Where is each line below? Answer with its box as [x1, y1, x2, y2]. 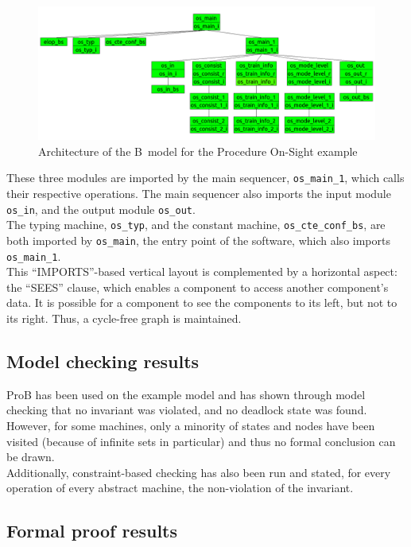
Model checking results [6, 348, 200, 373]
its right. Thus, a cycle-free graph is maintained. [6, 309, 242, 326]
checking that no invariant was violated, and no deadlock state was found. [6, 402, 367, 418]
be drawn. [6, 448, 55, 465]
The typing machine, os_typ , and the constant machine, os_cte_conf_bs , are [6, 216, 386, 233]
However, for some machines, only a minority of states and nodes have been [6, 417, 375, 433]
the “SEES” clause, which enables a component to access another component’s [6, 278, 389, 295]
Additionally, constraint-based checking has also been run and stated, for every [6, 464, 391, 480]
